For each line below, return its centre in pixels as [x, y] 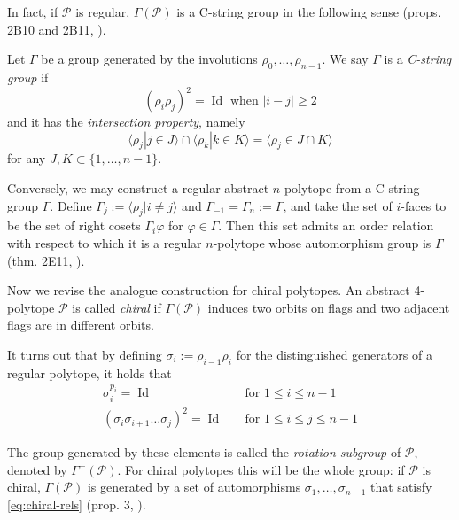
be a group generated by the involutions [149, 59]
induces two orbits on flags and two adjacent [329, 307]
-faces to [424, 205]
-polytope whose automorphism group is [322, 243]
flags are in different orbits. [81, 325]
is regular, [103, 12]
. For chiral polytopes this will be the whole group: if [261, 469]
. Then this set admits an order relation [326, 225]
